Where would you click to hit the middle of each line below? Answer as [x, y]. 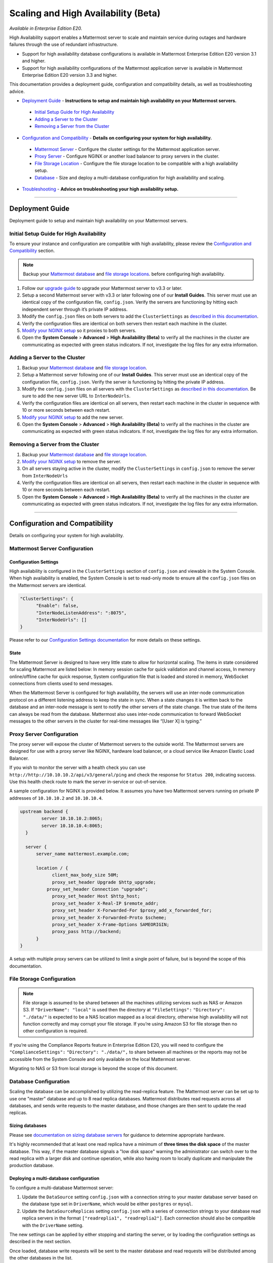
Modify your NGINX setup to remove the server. [72, 461]
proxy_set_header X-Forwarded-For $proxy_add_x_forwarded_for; [132, 910]
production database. [32, 1165]
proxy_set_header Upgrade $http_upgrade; [104, 882]
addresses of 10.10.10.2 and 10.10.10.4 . [56, 798]
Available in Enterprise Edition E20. [46, 28]
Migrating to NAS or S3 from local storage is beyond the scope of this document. [94, 1068]
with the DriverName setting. [53, 1225]
